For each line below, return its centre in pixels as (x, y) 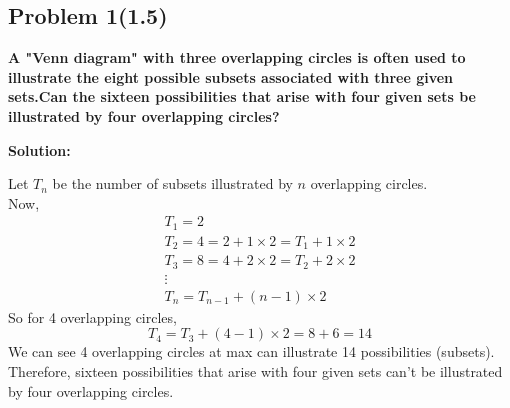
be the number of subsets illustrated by (172, 183)
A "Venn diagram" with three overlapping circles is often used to (237, 57)
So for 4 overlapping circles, (92, 316)
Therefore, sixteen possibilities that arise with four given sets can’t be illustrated (255, 371)
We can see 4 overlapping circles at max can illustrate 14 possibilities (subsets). (251, 351)
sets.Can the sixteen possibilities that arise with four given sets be (242, 96)
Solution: (39, 149)
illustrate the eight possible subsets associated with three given (231, 76)
